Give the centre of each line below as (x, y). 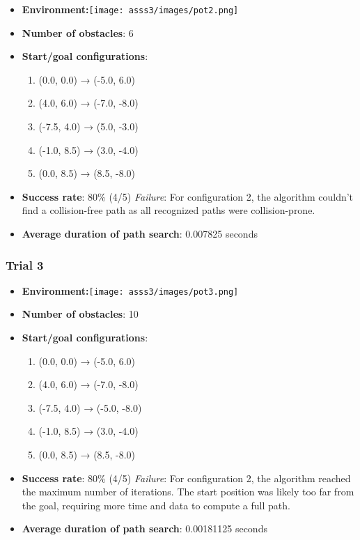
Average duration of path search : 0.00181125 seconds (144, 529)
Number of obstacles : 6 (78, 32)
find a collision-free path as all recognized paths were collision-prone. (169, 210)
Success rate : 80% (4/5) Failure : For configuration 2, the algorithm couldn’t (188, 196)
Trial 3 (25, 264)
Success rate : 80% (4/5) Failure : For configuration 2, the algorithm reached (186, 478)
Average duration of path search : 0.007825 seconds (140, 233)
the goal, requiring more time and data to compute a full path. (156, 505)
